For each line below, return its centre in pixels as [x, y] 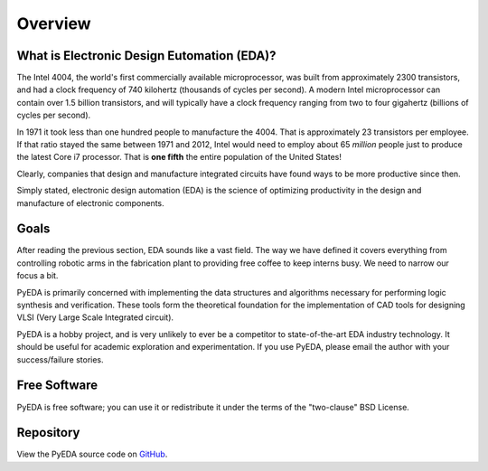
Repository [48, 433]
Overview [54, 24]
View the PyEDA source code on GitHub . [92, 454]
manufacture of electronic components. [90, 203]
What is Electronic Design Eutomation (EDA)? [146, 56]
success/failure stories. [60, 359]
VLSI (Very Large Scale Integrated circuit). [95, 317]
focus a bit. [38, 276]
